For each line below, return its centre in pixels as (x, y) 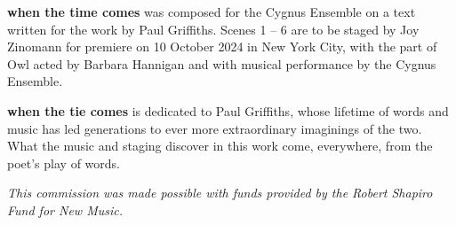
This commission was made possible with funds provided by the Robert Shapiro (220, 193)
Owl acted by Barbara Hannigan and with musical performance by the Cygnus (222, 63)
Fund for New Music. (65, 209)
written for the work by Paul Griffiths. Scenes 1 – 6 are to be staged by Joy (213, 29)
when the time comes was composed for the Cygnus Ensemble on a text (212, 12)
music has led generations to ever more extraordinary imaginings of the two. (215, 128)
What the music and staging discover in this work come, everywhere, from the (220, 146)
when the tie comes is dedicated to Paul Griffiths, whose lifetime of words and (228, 110)
